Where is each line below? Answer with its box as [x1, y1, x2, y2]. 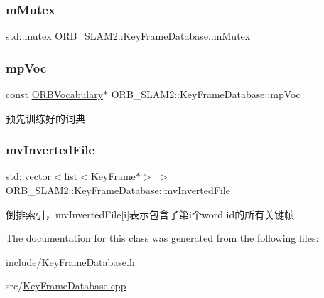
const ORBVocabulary [6, 87, 104, 102]
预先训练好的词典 [6, 110, 85, 125]
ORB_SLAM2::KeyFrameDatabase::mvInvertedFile [6, 183, 230, 198]
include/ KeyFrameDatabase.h [6, 254, 135, 269]
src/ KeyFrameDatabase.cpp [6, 278, 126, 293]
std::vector [6, 169, 51, 183]
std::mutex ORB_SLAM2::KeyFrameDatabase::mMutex [6, 28, 251, 43]
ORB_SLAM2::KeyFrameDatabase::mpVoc [111, 87, 301, 102]
